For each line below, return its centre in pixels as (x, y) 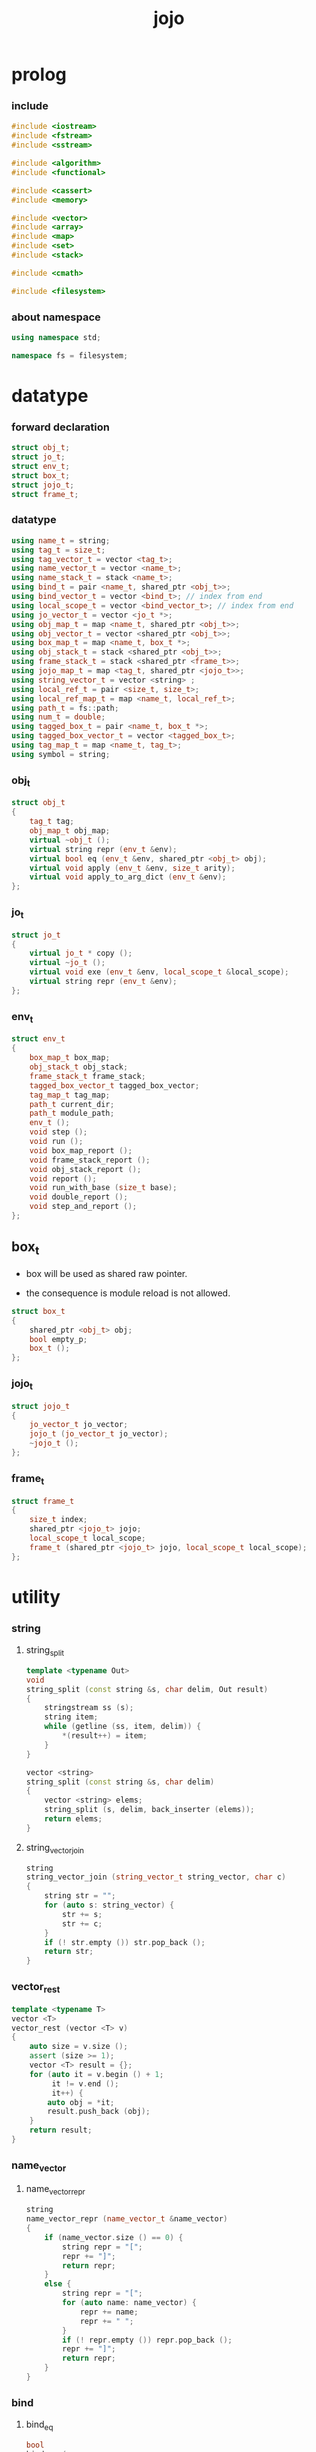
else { (58, 2284)
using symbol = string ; (61, 754)
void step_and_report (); (83, 1207)
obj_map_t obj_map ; (70, 831)
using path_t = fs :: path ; (65, 708)
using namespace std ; (56, 338)
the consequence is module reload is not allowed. (128, 1293)
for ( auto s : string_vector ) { (109, 1905)
